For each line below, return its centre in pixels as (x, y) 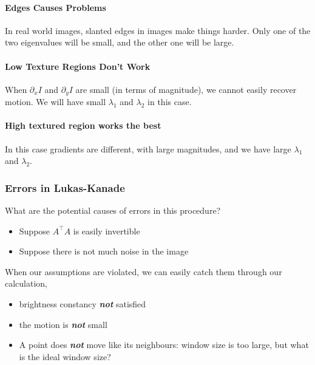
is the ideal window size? (65, 356)
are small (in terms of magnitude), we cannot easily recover (186, 89)
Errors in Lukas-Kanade (65, 187)
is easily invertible (107, 230)
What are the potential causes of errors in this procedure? (113, 210)
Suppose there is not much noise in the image (104, 251)
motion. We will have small (56, 102)
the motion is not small (63, 324)
